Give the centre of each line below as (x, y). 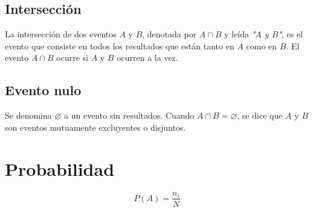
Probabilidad (60, 168)
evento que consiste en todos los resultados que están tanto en (120, 45)
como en (262, 45)
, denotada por (169, 34)
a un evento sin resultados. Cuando (129, 115)
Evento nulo (43, 90)
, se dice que (260, 115)
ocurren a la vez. (147, 58)
